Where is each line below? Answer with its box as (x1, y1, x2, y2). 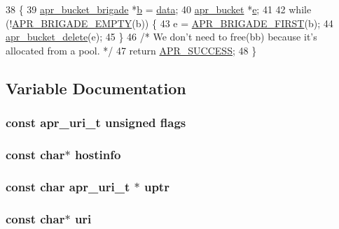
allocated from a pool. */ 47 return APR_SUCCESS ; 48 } (6, 43, 257, 57)
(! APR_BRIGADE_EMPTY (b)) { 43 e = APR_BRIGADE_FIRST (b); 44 (6, 15, 333, 30)
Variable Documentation (6, 77, 186, 98)
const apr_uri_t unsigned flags (6, 114, 186, 131)
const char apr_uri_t (6, 177, 130, 195)
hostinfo (74, 145, 121, 163)
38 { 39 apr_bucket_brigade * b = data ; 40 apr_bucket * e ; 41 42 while (6, 2, 312, 16)
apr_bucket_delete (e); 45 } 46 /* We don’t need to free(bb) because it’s (6, 29, 317, 44)
